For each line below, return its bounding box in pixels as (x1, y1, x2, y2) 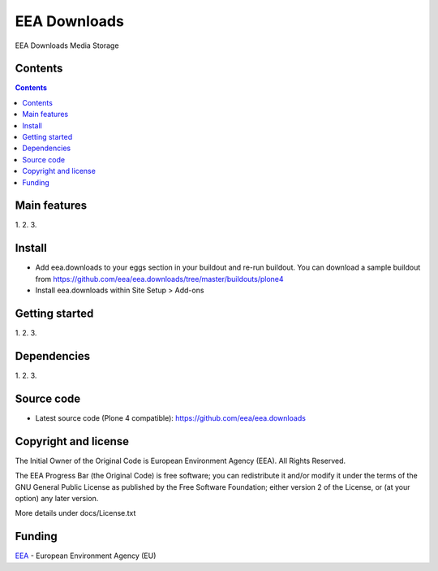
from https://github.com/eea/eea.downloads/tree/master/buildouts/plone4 (35, 274, 284, 283)
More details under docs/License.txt (15, 508, 136, 518)
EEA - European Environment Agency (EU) (15, 551, 157, 560)
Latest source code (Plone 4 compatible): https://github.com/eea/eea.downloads (35, 413, 306, 422)
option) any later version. (15, 493, 99, 503)
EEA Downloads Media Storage (15, 41, 119, 50)
